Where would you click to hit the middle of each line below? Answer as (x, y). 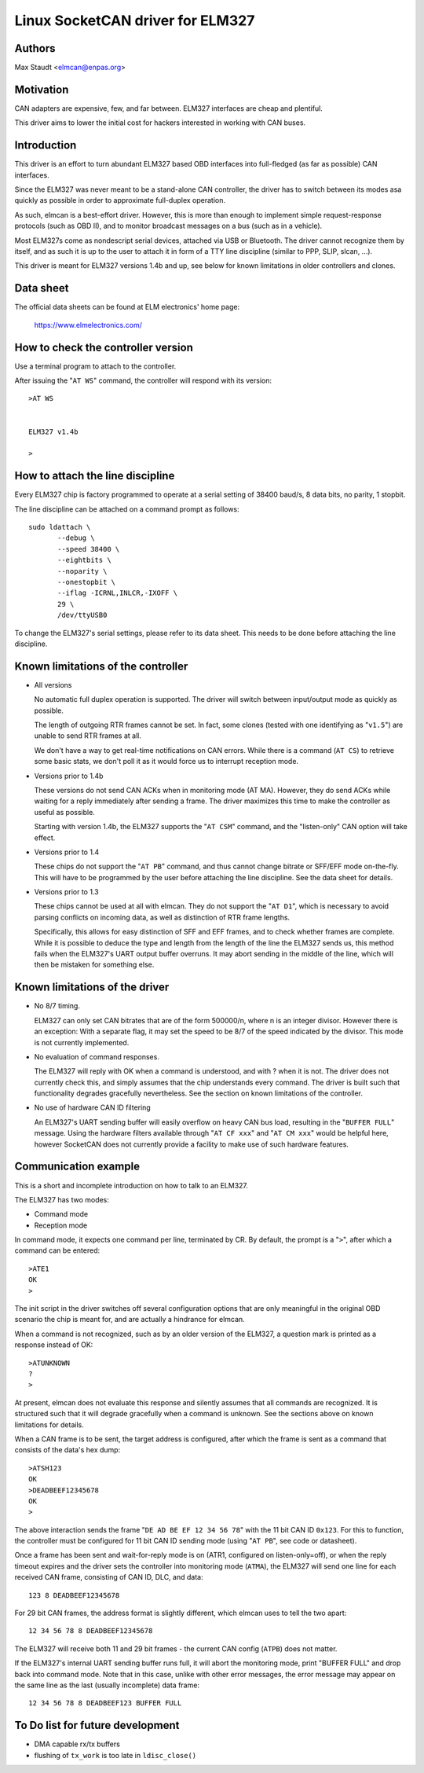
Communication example (77, 1167)
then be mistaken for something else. (94, 965)
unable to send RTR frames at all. (88, 736)
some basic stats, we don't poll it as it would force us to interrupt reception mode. (166, 762)
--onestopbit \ (87, 582)
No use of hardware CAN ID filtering (92, 1107)
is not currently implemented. (82, 1042)
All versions (53, 685)
